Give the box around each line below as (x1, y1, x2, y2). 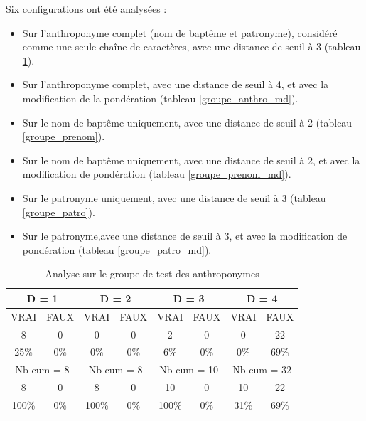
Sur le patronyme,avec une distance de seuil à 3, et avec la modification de (22, 228, 348, 243)
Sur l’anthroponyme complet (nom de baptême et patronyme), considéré (22, 25, 338, 40)
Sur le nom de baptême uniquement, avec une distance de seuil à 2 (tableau (22, 114, 352, 129)
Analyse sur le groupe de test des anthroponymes (45, 266, 259, 281)
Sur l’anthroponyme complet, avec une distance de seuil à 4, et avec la (22, 77, 329, 92)
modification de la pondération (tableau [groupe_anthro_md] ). (22, 90, 298, 105)
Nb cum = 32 (232, 362, 292, 377)
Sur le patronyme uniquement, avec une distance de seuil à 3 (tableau (22, 190, 326, 205)
